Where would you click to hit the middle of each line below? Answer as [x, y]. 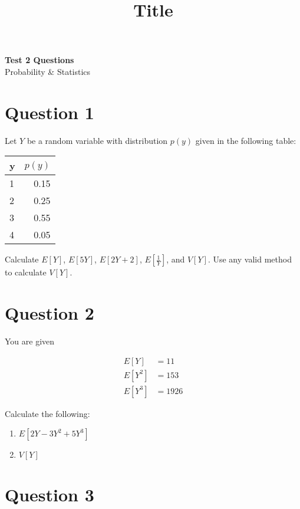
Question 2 [50, 313]
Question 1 [50, 112]
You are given [30, 341]
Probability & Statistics [48, 71]
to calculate [26, 272]
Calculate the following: [47, 413]
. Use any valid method [250, 259]
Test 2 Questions [39, 60]
